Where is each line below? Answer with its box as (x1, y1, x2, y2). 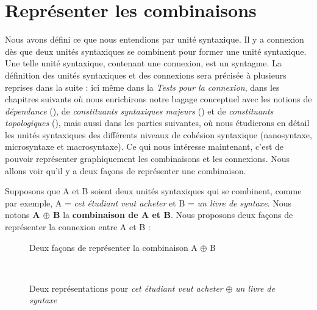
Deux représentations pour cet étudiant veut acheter (29, 281, 223, 294)
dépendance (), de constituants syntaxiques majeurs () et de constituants (5, 104, 274, 117)
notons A (5, 208, 40, 221)
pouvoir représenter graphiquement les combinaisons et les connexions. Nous (5, 152, 290, 165)
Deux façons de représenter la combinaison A (29, 241, 198, 253)
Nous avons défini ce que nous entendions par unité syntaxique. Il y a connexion (5, 33, 304, 46)
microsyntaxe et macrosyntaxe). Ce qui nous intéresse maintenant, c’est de (5, 140, 284, 153)
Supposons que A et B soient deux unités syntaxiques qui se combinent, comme (5, 185, 302, 197)
